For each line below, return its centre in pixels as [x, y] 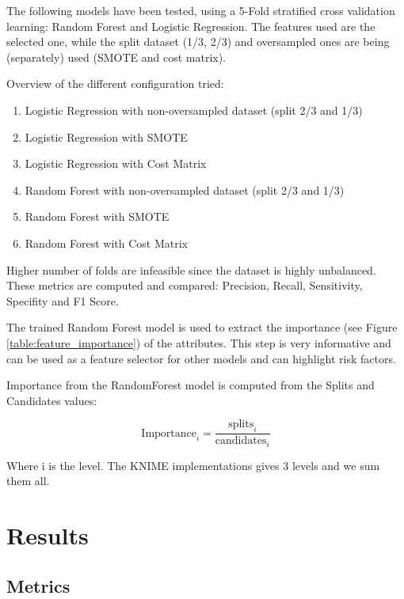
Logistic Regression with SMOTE [106, 136]
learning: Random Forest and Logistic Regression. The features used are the [191, 26]
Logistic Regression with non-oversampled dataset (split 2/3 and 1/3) [194, 110]
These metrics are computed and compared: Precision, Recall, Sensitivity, [185, 285]
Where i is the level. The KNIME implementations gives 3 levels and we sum [193, 465]
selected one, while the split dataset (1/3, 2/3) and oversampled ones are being [198, 42]
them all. [28, 481]
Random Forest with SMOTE [97, 216]
